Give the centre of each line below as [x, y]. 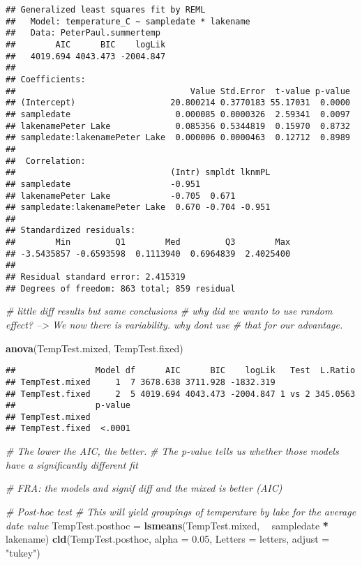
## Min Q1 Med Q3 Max [148, 242]
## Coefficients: [46, 79]
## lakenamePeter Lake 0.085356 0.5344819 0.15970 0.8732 [178, 126]
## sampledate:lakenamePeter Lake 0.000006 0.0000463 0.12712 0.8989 [178, 138]
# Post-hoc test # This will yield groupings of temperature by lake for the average [181, 511]
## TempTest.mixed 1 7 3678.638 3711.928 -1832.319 [141, 382]
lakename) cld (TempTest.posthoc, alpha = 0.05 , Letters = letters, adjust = [168, 539]
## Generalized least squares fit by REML [106, 10]
